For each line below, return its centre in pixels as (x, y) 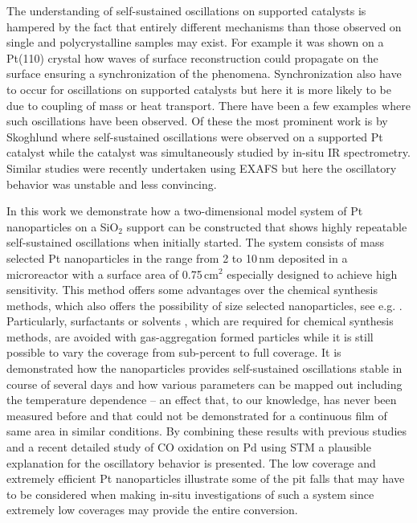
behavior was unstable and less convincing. (112, 184)
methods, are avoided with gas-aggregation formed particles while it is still (190, 336)
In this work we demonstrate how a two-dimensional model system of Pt (185, 211)
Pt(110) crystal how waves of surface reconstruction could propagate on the (192, 57)
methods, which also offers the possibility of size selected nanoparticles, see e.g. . (204, 305)
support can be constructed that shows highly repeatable (267, 226)
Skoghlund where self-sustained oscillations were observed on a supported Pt (195, 136)
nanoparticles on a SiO (63, 226)
